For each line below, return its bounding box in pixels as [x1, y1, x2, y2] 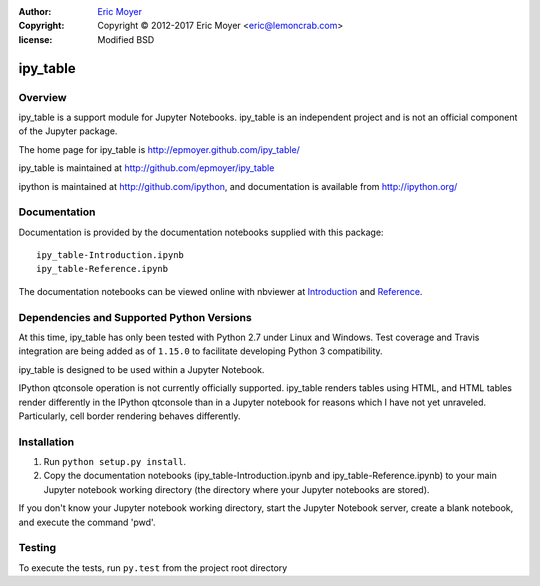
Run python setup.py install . [43, 456, 187, 468]
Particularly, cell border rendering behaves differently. [18, 410, 241, 422]
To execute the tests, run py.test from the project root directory [18, 561, 288, 574]
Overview [18, 90, 67, 104]
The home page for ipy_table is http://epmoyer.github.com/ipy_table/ [18, 143, 300, 155]
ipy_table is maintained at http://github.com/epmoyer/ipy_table [18, 162, 275, 174]
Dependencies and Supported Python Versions [18, 310, 252, 324]
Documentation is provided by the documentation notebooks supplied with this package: [18, 226, 384, 238]
